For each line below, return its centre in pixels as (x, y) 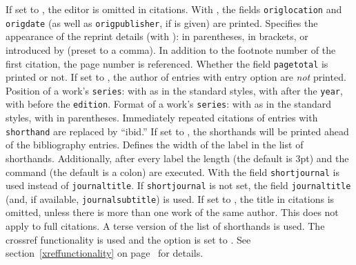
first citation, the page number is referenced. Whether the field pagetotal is (167, 63)
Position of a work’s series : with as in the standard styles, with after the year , (174, 90)
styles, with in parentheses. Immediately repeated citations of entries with (162, 118)
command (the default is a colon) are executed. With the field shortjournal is (172, 171)
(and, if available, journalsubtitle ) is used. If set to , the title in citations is (170, 198)
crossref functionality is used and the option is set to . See (128, 239)
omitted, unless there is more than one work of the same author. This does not (172, 212)
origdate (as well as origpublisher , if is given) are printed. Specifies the (162, 22)
